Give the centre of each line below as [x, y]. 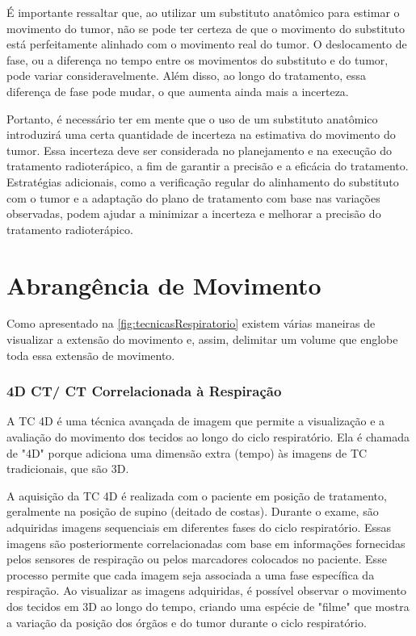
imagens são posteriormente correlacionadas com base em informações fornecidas [206, 543]
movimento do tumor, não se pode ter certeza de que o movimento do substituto [206, 28]
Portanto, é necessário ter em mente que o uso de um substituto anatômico [192, 118]
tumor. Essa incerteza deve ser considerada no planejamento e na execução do [199, 150]
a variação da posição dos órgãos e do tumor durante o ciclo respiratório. [187, 622]
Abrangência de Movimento [164, 285]
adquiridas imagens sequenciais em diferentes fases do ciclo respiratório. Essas [199, 527]
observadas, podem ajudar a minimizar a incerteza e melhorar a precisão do [194, 213]
